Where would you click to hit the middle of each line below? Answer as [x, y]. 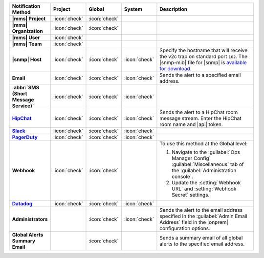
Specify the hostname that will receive [204, 50]
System [133, 9]
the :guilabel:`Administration [204, 170]
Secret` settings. [191, 195]
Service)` [23, 106]
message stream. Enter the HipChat [200, 118]
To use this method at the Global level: [204, 144]
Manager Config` [191, 158]
